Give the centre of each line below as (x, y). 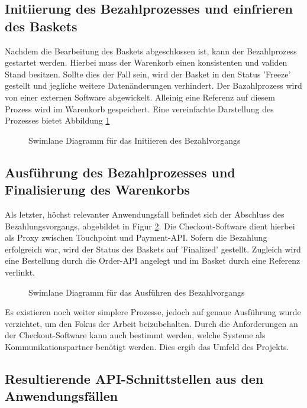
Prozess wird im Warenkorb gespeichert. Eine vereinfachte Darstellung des (139, 109)
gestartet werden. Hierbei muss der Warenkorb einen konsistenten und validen (146, 62)
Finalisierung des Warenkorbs (97, 190)
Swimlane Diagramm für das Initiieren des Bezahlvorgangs (135, 140)
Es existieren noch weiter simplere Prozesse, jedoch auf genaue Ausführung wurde (153, 312)
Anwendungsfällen (62, 396)
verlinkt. (20, 272)
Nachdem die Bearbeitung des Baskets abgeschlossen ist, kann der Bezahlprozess (151, 51)
